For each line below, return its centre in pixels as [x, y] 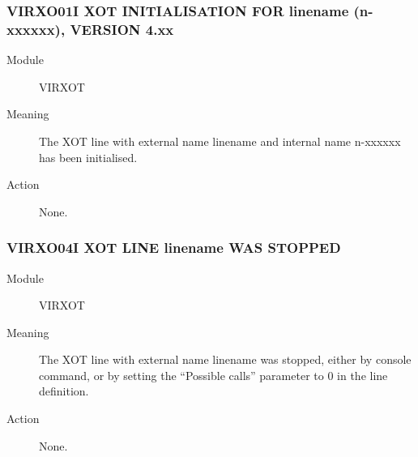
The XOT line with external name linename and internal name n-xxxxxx [220, 141]
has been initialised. [88, 157]
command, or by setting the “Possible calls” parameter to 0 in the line [213, 375]
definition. [64, 391]
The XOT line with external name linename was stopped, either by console [225, 359]
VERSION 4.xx [122, 29]
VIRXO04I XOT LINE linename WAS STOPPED [174, 248]
